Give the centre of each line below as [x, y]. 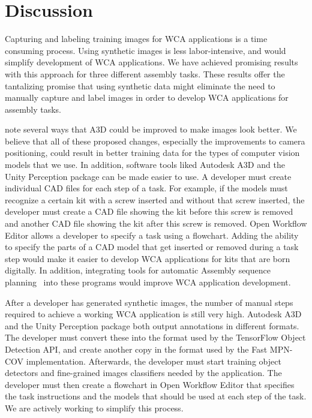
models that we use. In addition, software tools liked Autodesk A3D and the [145, 165]
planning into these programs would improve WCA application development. [148, 282]
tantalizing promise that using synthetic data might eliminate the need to [140, 85]
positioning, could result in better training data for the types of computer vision [152, 153]
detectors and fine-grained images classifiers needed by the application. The [143, 373]
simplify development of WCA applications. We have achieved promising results [151, 62]
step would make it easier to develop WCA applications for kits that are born [148, 258]
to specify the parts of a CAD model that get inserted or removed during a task [152, 247]
